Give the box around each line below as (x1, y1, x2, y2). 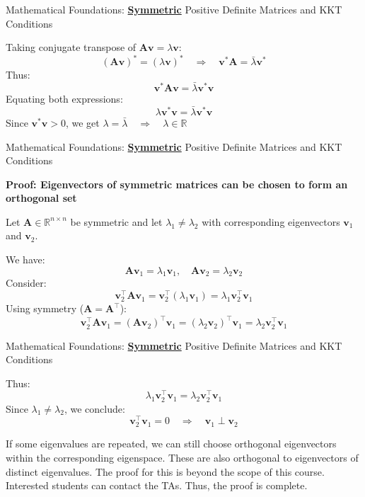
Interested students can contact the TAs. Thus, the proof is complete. (6, 478, 308, 493)
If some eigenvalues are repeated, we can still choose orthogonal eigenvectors (6, 436, 337, 451)
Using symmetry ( (6, 301, 84, 316)
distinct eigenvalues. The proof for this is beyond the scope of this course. (6, 464, 325, 479)
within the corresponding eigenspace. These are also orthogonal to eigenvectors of (6, 450, 359, 464)
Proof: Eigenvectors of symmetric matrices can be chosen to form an (6, 176, 348, 191)
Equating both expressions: (6, 91, 123, 106)
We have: (6, 252, 45, 267)
